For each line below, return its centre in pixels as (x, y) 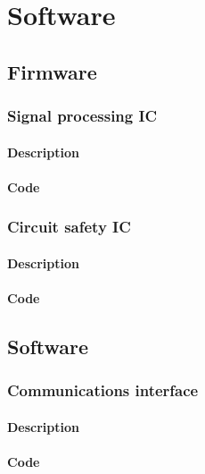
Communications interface (103, 390)
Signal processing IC (82, 116)
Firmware (52, 71)
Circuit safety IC (69, 227)
